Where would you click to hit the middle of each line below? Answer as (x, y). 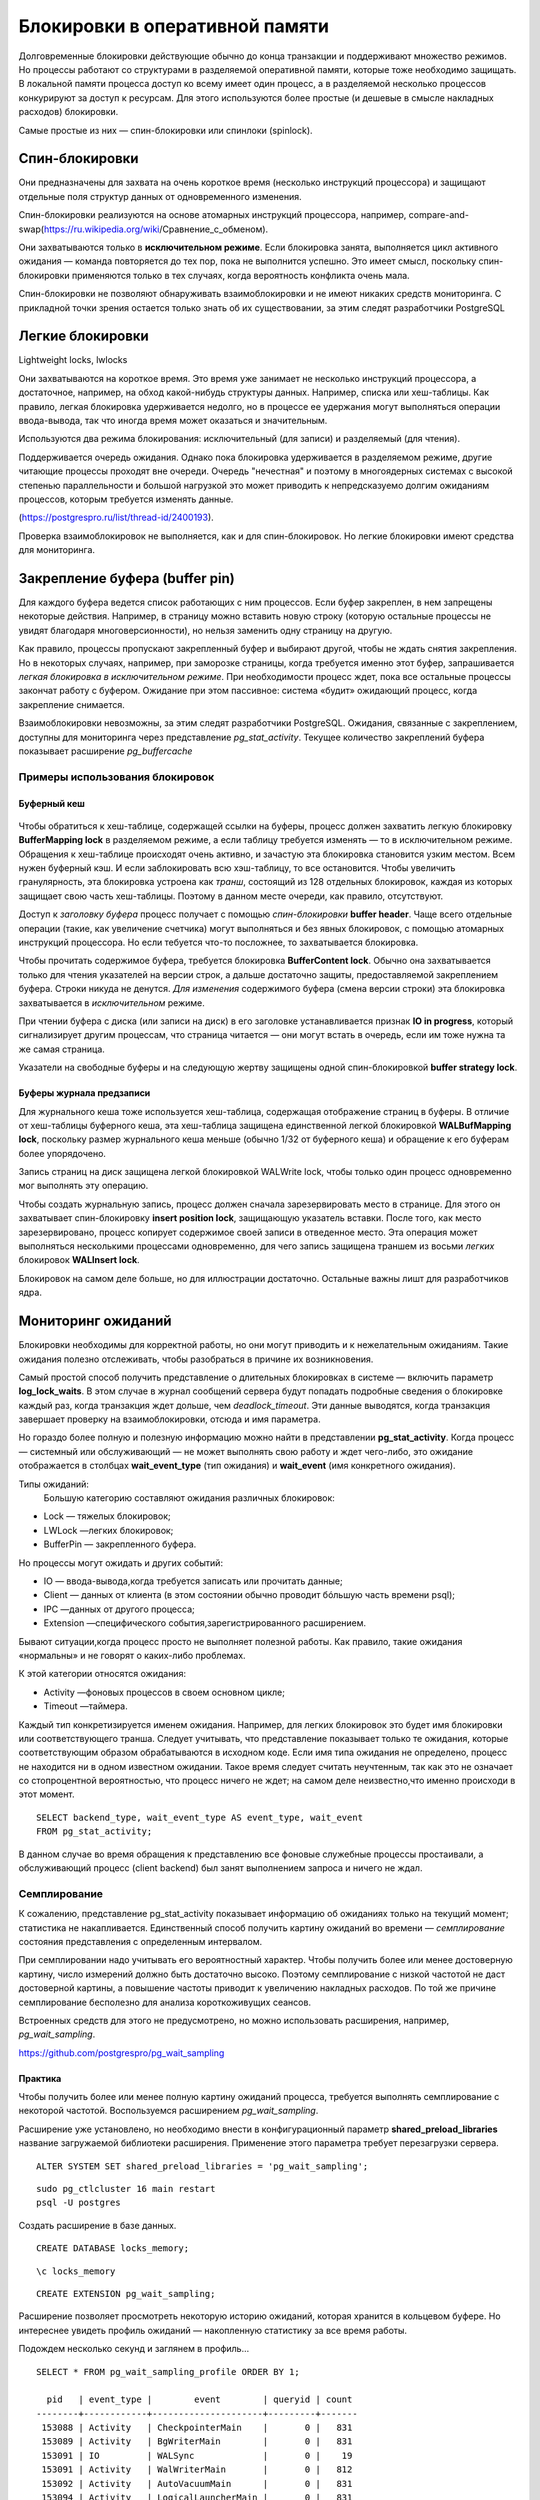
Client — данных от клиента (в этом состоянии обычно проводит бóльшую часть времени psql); (249, 1595)
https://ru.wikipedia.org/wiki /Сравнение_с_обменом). (156, 229)
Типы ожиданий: (53, 1484)
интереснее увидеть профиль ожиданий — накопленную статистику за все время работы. (213, 2330)
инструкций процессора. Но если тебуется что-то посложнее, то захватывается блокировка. (218, 942)
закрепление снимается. (71, 704)
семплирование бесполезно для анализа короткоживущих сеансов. (165, 2002)
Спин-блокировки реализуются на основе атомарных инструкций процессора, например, (212, 215)
